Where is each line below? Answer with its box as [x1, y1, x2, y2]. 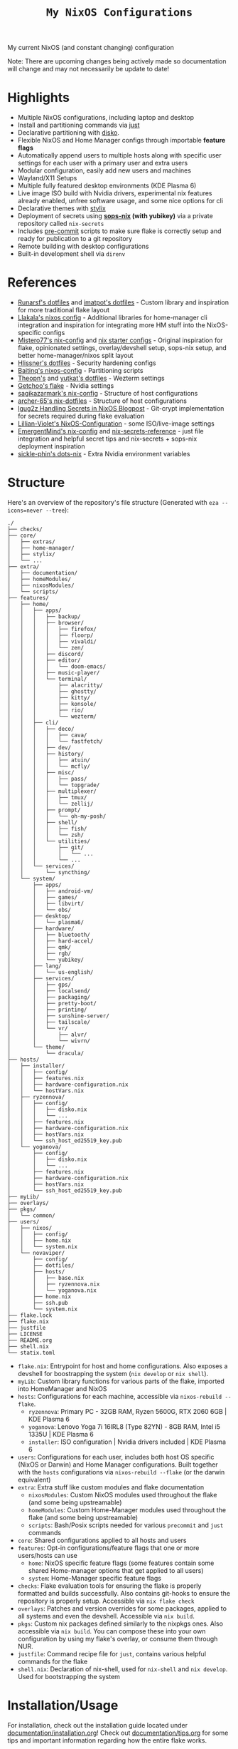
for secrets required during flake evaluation [17, 412, 144, 421]
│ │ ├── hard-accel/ [7, 938, 94, 945]
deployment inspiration [17, 442, 85, 451]
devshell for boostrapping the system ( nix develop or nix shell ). [17, 1370, 209, 1378]
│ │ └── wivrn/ [7, 1037, 91, 1045]
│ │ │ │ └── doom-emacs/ [7, 663, 107, 670]
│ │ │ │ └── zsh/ [7, 831, 84, 838]
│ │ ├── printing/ [7, 1006, 87, 1013]
